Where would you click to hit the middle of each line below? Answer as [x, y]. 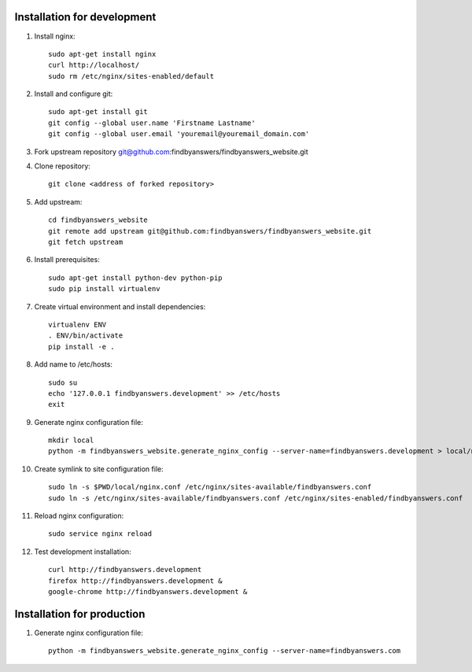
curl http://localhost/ [94, 65]
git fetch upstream [86, 242]
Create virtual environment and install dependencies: [120, 306]
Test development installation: [83, 552]
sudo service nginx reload [100, 534]
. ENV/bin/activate [86, 336]
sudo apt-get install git [98, 112]
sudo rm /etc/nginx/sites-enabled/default [131, 76]
